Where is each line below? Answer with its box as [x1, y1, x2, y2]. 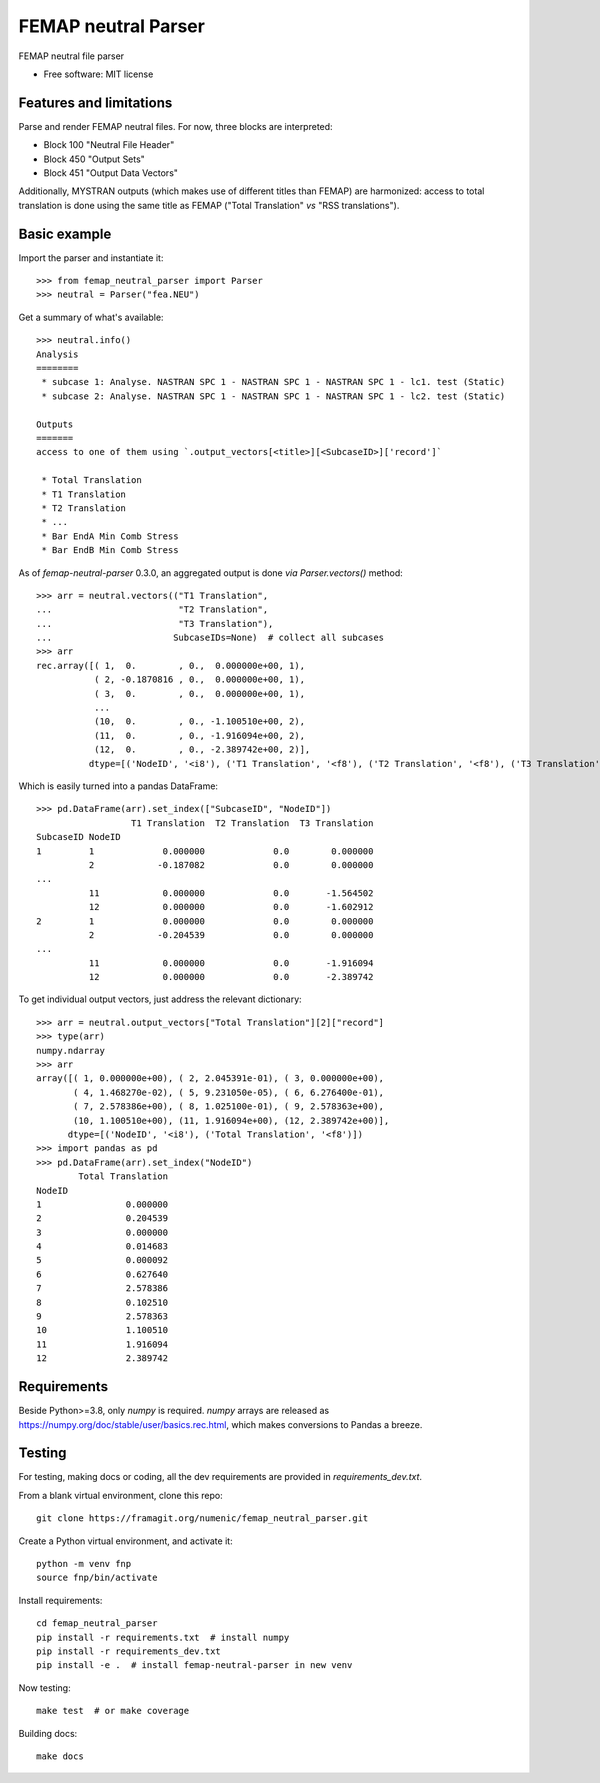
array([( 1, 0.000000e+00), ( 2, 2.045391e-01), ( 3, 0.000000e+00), [36, 1073, 385, 1084]
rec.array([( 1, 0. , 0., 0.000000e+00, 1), [36, 660, 305, 671]
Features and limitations [18, 94, 173, 111]
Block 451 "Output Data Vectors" [43, 167, 179, 179]
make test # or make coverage [36, 1705, 190, 1717]
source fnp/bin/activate [36, 1572, 158, 1584]
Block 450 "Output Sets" [43, 153, 145, 165]
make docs [36, 1750, 84, 1762]
